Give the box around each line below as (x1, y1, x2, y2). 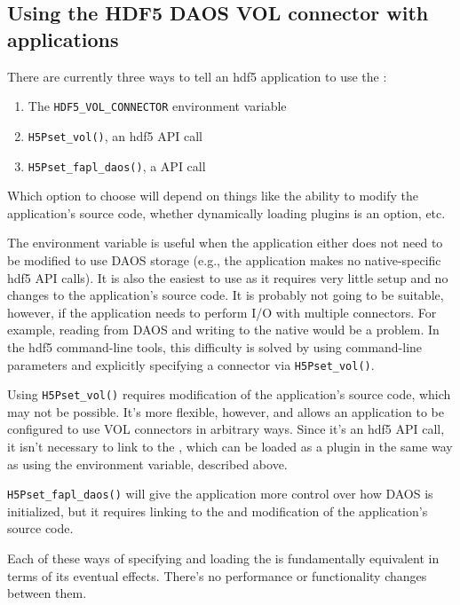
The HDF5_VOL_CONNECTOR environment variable (28, 97, 287, 115)
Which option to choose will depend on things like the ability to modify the (7, 186, 418, 205)
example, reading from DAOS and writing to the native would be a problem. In (7, 320, 440, 339)
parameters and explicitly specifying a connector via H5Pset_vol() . (7, 355, 375, 373)
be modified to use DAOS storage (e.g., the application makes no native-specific (7, 250, 441, 269)
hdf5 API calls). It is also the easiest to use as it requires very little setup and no (7, 268, 448, 287)
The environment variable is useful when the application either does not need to (7, 233, 443, 252)
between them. (7, 584, 87, 602)
